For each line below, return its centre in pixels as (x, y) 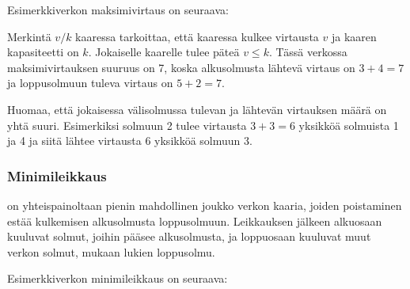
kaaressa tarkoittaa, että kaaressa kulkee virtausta (197, 36)
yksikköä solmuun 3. (203, 141)
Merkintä (29, 36)
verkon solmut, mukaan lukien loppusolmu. (111, 251)
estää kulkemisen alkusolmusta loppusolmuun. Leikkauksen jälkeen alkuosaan (195, 221)
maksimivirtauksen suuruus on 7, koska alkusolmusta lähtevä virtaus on (181, 67)
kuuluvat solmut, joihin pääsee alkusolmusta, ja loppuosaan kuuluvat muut (189, 236)
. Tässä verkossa (308, 52)
